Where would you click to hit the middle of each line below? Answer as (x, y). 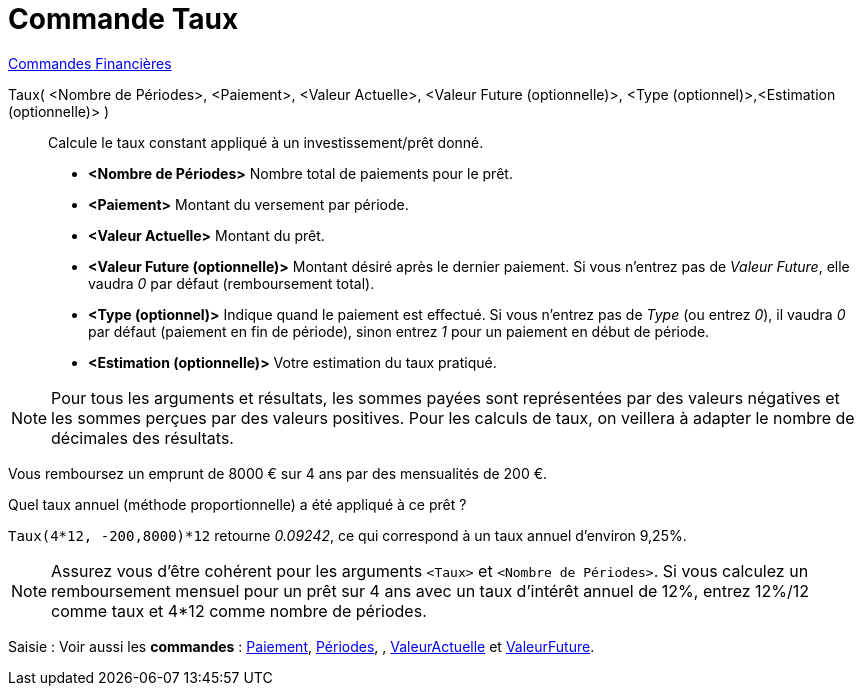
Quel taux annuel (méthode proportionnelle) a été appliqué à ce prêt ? (237, 504)
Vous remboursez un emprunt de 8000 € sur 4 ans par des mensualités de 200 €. (278, 473)
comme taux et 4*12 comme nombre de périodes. (239, 610)
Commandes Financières (90, 63)
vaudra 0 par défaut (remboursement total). (231, 283)
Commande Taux (123, 19)
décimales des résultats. (142, 437)
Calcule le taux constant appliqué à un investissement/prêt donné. (266, 142)
